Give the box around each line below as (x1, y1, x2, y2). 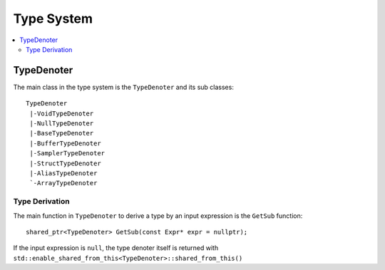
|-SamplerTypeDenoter (29, 150, 106, 157)
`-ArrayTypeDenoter (29, 179, 98, 187)
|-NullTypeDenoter (29, 120, 94, 128)
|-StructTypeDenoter (29, 159, 101, 167)
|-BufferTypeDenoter (29, 139, 101, 147)
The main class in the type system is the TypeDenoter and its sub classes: (13, 83, 235, 91)
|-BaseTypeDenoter (29, 129, 94, 137)
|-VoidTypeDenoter (29, 109, 94, 118)
